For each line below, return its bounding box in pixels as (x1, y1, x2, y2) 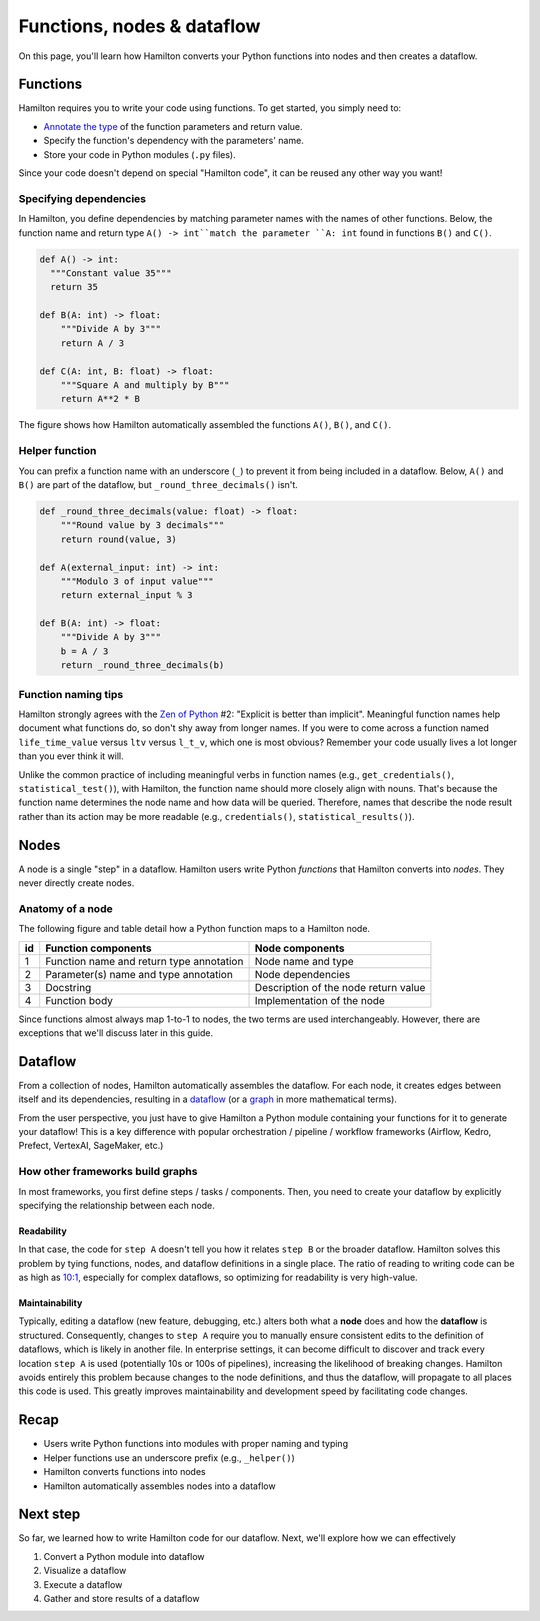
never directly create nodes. (18, 877, 135, 889)
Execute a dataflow (43, 1578, 123, 1590)
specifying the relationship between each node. (18, 1199, 215, 1211)
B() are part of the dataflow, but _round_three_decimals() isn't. (18, 478, 299, 490)
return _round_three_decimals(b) (60, 660, 225, 671)
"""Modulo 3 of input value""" (60, 575, 214, 587)
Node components (254, 941, 345, 955)
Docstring (45, 980, 92, 994)
